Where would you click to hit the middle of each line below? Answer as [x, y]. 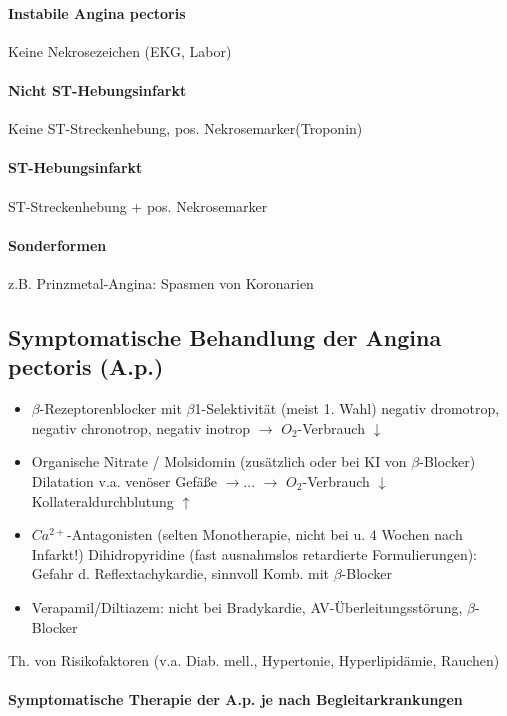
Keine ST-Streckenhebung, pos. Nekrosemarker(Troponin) [185, 128]
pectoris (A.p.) [86, 366]
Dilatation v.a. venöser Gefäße [124, 480]
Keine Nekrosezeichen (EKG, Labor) [120, 50]
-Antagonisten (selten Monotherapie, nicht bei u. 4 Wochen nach [264, 534]
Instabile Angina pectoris [97, 12]
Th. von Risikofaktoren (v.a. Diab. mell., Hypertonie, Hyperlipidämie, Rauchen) [254, 660]
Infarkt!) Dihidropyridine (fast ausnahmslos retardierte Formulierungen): [254, 553]
